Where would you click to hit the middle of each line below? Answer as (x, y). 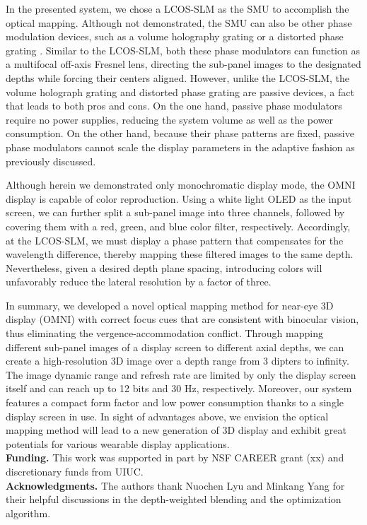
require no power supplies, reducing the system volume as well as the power (169, 119)
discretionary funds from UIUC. (75, 471)
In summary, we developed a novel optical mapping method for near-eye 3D (170, 305)
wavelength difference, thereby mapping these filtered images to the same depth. (180, 254)
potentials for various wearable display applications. (118, 443)
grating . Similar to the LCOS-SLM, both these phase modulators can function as (183, 50)
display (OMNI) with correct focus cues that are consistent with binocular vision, (182, 319)
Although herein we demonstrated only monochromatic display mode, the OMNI (181, 185)
